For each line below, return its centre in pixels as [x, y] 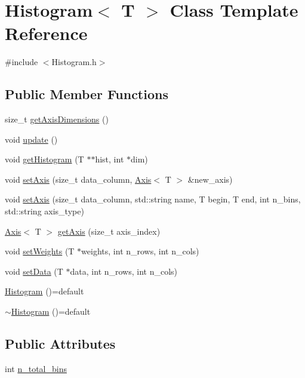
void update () [31, 139]
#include [21, 62]
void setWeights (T [40, 251]
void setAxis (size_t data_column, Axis [78, 179]
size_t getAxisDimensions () [57, 119]
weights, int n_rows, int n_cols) [140, 251]
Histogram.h [74, 62]
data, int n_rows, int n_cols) [124, 271]
